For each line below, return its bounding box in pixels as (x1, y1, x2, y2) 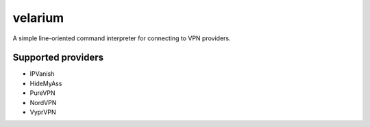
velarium (12, 10, 64, 25)
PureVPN (29, 89, 56, 97)
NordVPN (29, 98, 57, 107)
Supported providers (12, 52, 104, 63)
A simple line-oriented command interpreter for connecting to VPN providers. (12, 34, 231, 42)
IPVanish (29, 70, 55, 78)
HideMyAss (29, 79, 62, 87)
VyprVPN (29, 108, 56, 116)
